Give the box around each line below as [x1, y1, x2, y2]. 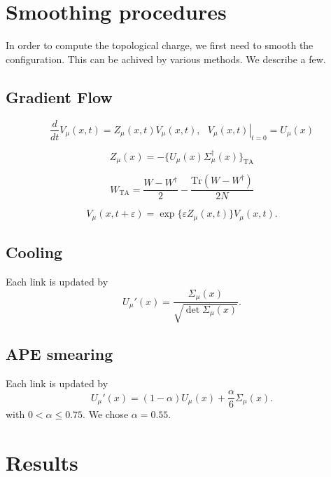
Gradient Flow [6, 86, 113, 107]
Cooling [6, 241, 63, 263]
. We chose [83, 407, 129, 422]
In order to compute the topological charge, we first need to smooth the [6, 38, 314, 53]
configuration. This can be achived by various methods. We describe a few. [6, 51, 326, 66]
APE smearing [6, 342, 113, 364]
